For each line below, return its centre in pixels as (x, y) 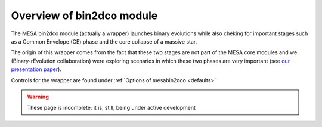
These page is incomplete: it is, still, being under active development (112, 108)
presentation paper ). (36, 69)
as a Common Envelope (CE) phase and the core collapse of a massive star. (104, 41)
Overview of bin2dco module (84, 16)
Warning (38, 97)
